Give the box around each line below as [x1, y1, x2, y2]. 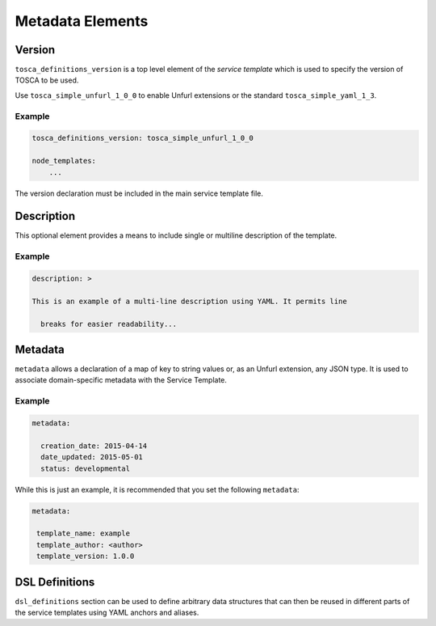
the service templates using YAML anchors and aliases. [15, 607, 199, 617]
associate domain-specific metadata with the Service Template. [15, 375, 228, 385]
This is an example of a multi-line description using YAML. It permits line [31, 296, 347, 306]
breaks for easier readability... [40, 319, 178, 328]
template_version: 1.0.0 [36, 552, 135, 561]
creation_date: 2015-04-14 [40, 441, 148, 450]
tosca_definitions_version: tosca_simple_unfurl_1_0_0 [31, 133, 254, 143]
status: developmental [40, 463, 131, 473]
